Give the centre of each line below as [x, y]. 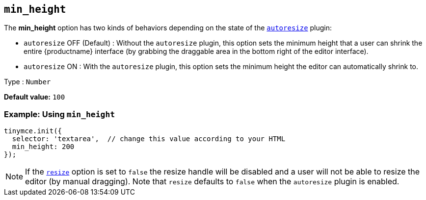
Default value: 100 [35, 97]
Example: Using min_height [60, 114]
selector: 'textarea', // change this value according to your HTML [149, 139]
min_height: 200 [43, 147]
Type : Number [27, 82]
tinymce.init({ [33, 131]
